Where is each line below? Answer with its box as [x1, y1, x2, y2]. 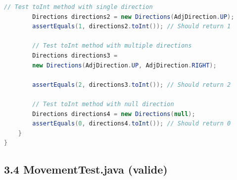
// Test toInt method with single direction [4, 3, 153, 10]
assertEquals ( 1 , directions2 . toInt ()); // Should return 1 [32, 23, 231, 30]
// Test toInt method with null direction [32, 100, 174, 108]
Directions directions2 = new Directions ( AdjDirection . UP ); [32, 13, 235, 20]
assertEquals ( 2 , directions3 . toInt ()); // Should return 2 [32, 81, 231, 88]
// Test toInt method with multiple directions [32, 42, 192, 50]
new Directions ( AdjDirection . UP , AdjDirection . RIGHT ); [32, 61, 217, 69]
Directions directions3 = [32, 52, 118, 59]
